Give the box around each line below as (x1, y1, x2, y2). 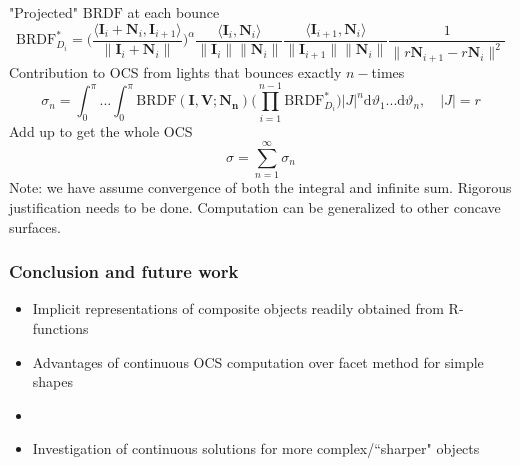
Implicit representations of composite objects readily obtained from (32, 298, 444, 319)
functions (32, 317, 89, 338)
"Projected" (9, 2, 79, 22)
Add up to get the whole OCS (9, 120, 193, 141)
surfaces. (9, 216, 61, 237)
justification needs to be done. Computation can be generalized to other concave (9, 196, 501, 217)
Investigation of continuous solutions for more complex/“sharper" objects (32, 438, 480, 459)
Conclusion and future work (9, 259, 239, 284)
